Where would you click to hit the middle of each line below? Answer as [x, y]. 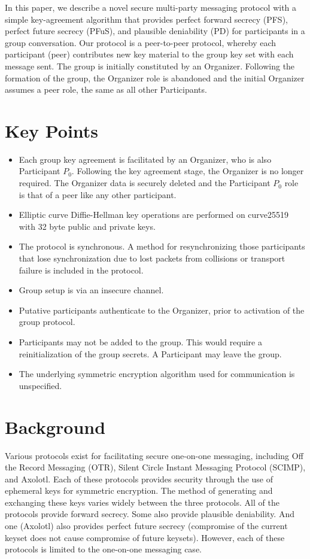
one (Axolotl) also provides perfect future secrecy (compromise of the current [146, 526]
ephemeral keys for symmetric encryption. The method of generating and [139, 490]
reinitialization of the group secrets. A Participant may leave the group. [150, 353]
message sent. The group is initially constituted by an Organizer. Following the [150, 66]
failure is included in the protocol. [81, 270]
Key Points [52, 130]
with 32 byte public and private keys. [87, 226]
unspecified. [40, 385]
